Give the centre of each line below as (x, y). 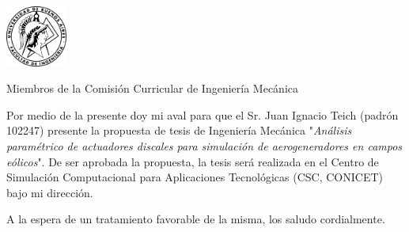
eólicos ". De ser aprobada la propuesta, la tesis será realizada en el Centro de (193, 161)
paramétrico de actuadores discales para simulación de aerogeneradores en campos (204, 145)
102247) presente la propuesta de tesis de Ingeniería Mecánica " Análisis (179, 130)
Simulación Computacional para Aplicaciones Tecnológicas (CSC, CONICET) (195, 177)
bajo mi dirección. (50, 192)
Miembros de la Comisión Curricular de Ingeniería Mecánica (153, 88)
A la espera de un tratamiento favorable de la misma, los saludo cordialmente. (196, 219)
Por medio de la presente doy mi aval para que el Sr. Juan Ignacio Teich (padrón (203, 114)
